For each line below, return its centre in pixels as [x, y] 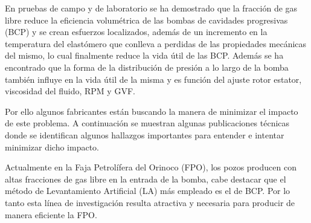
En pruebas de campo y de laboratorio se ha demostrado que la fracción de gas [151, 8]
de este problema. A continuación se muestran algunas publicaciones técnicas [147, 123]
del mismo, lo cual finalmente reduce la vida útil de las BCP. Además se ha [144, 55]
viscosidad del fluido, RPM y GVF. [70, 91]
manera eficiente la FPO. [51, 214]
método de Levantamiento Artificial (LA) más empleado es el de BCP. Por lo [148, 191]
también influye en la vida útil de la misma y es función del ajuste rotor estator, [153, 79]
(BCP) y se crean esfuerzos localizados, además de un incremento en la [136, 32]
